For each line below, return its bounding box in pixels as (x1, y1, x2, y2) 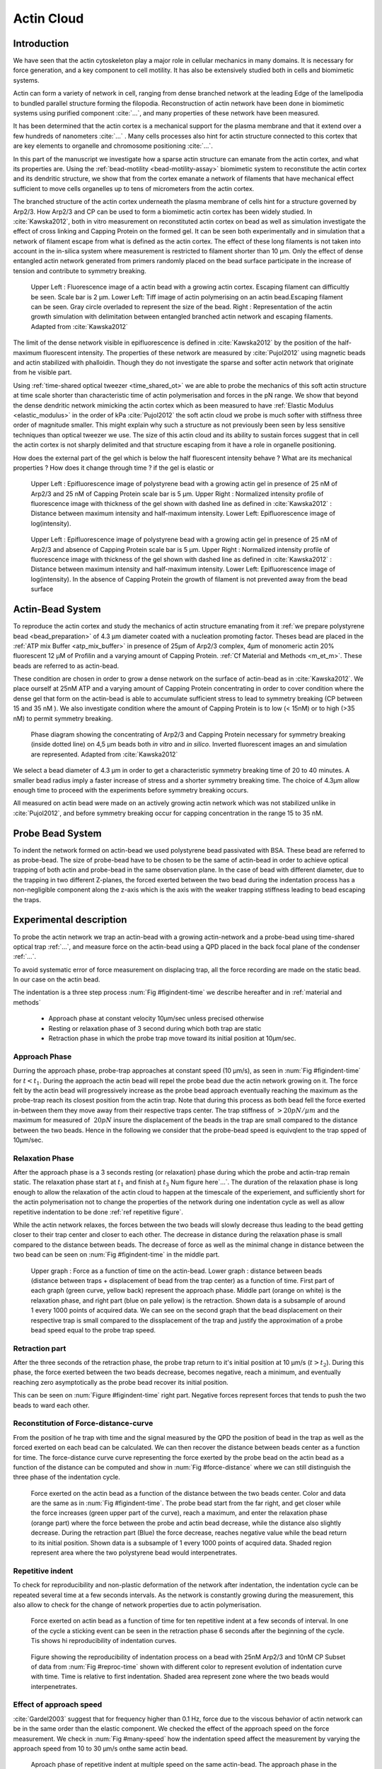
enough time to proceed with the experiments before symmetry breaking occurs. (13, 785, 249, 794)
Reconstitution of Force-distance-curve (13, 1419, 154, 1429)
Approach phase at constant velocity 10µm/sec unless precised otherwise (48, 1014, 265, 1022)
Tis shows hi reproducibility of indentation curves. (30, 1637, 177, 1645)
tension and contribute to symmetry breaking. (13, 266, 146, 275)
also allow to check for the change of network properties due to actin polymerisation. (13, 1600, 262, 1609)
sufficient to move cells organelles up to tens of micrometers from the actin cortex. (13, 184, 255, 192)
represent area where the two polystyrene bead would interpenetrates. (30, 1548, 238, 1557)
